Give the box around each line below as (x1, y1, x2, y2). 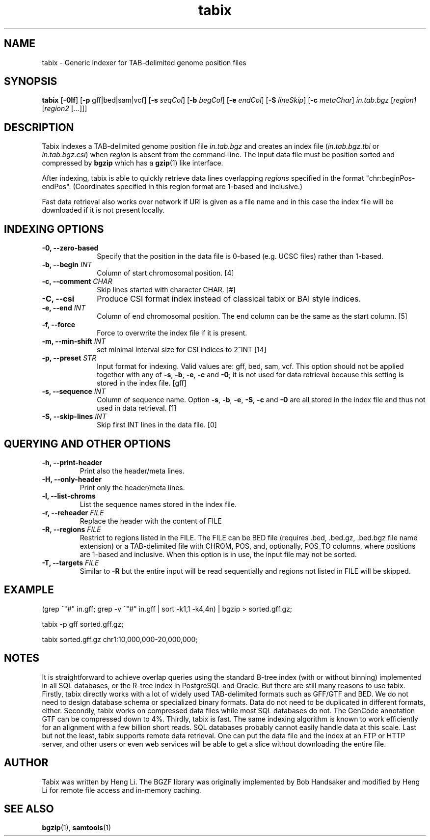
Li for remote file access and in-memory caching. (42, 785, 201, 794)
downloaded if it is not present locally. (42, 206, 165, 215)
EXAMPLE (4, 584, 54, 596)
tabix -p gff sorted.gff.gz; (42, 619, 124, 628)
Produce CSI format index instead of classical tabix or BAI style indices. (97, 294, 361, 304)
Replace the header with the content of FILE (80, 516, 222, 525)
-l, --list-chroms (42, 491, 96, 500)
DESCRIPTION (4, 121, 74, 134)
